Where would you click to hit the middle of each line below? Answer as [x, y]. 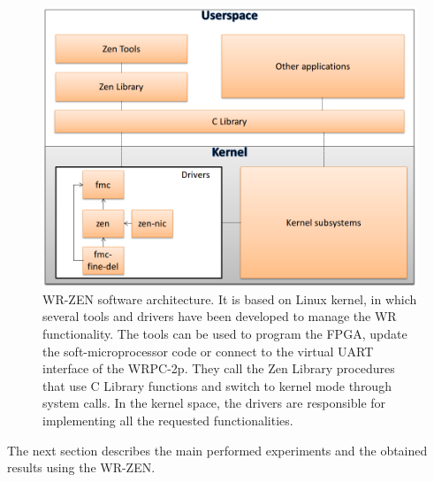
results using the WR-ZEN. [81, 467]
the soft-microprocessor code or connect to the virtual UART [208, 351]
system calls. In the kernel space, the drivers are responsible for [214, 403]
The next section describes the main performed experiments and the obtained [217, 450]
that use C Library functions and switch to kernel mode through [217, 385]
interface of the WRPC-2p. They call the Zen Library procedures [219, 368]
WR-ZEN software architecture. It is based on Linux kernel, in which [230, 298]
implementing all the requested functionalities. [168, 421]
